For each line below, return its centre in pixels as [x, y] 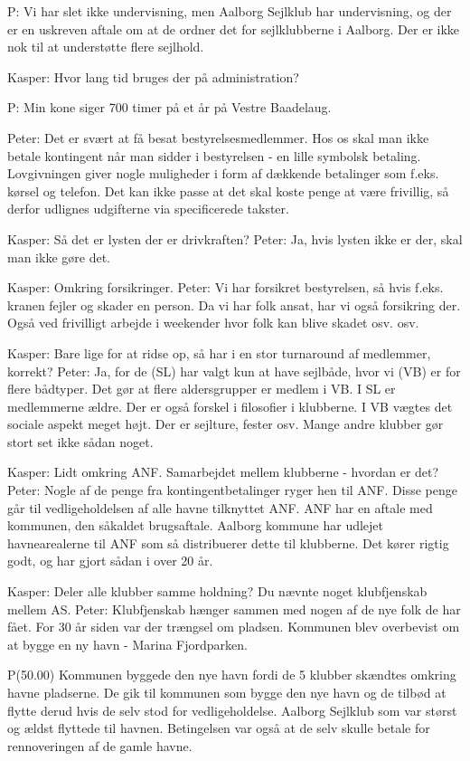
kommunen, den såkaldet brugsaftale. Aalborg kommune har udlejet [196, 525]
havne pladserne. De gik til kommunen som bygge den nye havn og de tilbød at [227, 692]
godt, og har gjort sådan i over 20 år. [110, 561]
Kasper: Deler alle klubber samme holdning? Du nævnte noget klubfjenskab [217, 591]
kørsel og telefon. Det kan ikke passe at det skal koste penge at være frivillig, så [228, 190]
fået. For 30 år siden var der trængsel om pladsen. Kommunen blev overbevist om [234, 627]
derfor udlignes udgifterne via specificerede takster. [148, 209]
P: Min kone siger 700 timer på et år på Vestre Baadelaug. [169, 107]
